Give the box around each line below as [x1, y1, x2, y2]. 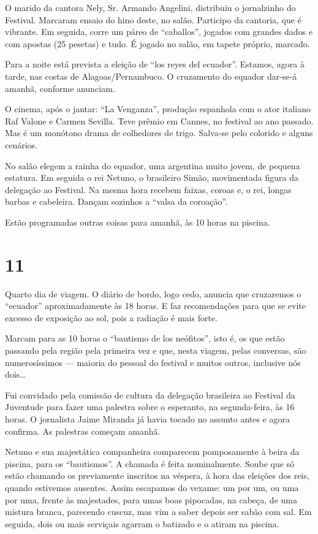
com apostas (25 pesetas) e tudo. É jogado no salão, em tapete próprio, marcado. [5, 37, 310, 50]
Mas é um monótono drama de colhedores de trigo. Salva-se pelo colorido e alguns [5, 126, 313, 139]
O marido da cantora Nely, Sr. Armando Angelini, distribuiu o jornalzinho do [5, 1, 296, 13]
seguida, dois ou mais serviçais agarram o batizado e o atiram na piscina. [5, 517, 279, 530]
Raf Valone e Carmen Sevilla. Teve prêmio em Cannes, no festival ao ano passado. [5, 114, 314, 127]
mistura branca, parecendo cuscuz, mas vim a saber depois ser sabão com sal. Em [5, 505, 312, 518]
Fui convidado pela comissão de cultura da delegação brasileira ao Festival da [5, 388, 295, 401]
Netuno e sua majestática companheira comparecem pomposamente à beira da [5, 445, 300, 458]
